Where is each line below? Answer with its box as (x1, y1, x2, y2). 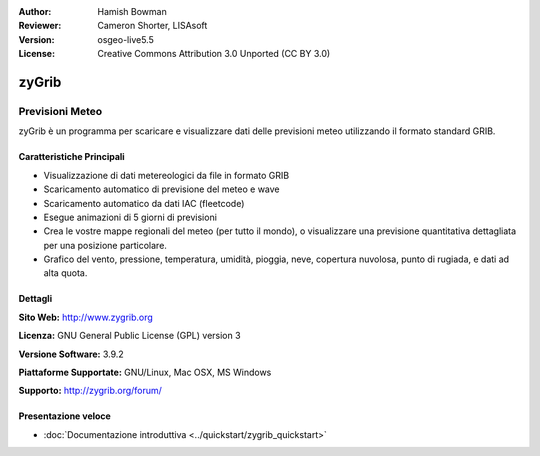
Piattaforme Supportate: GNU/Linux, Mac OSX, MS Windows (18, 366, 272, 379)
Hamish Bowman (97, 6, 167, 17)
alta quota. (43, 267, 88, 279)
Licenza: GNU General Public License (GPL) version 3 (18, 330, 241, 342)
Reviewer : (18, 20, 62, 32)
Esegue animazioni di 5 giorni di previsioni (43, 211, 217, 223)
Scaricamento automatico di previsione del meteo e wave (43, 183, 280, 195)
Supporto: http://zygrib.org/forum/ (18, 385, 162, 397)
